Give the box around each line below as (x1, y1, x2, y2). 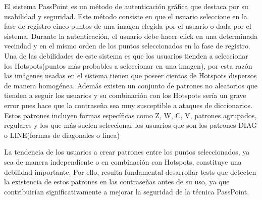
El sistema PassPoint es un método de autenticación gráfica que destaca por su (4, 1, 248, 11)
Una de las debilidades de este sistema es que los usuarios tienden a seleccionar (4, 50, 248, 61)
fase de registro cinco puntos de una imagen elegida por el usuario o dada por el (4, 21, 251, 31)
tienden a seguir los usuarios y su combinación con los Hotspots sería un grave (4, 90, 246, 101)
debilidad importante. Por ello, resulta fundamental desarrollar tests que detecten (4, 166, 256, 177)
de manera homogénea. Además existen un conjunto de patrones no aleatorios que (4, 80, 258, 90)
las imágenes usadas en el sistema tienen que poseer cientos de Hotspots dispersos (4, 70, 257, 81)
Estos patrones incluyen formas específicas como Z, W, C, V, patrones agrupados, (4, 110, 257, 120)
